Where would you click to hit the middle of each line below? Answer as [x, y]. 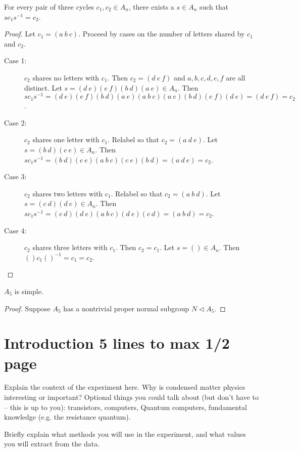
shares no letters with [66, 77]
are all [236, 77]
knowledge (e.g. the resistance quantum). [67, 417]
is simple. [29, 291]
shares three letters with [70, 247]
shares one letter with [66, 139]
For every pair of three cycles [49, 7]
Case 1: [15, 60]
